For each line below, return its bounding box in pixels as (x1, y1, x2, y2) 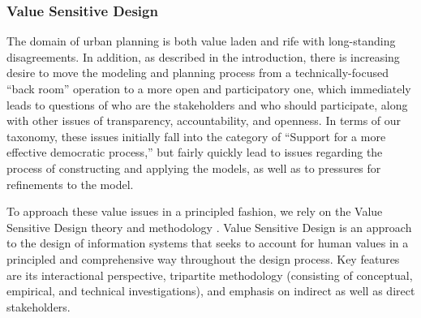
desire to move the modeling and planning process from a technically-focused (6, 64, 389, 81)
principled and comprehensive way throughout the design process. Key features (6, 250, 400, 267)
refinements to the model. (6, 175, 134, 192)
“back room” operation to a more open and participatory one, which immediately (6, 80, 411, 97)
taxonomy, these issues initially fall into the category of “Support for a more (6, 127, 386, 144)
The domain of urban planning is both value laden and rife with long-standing (6, 32, 396, 49)
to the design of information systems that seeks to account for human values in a (6, 234, 409, 251)
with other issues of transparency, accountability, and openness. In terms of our (6, 112, 402, 129)
